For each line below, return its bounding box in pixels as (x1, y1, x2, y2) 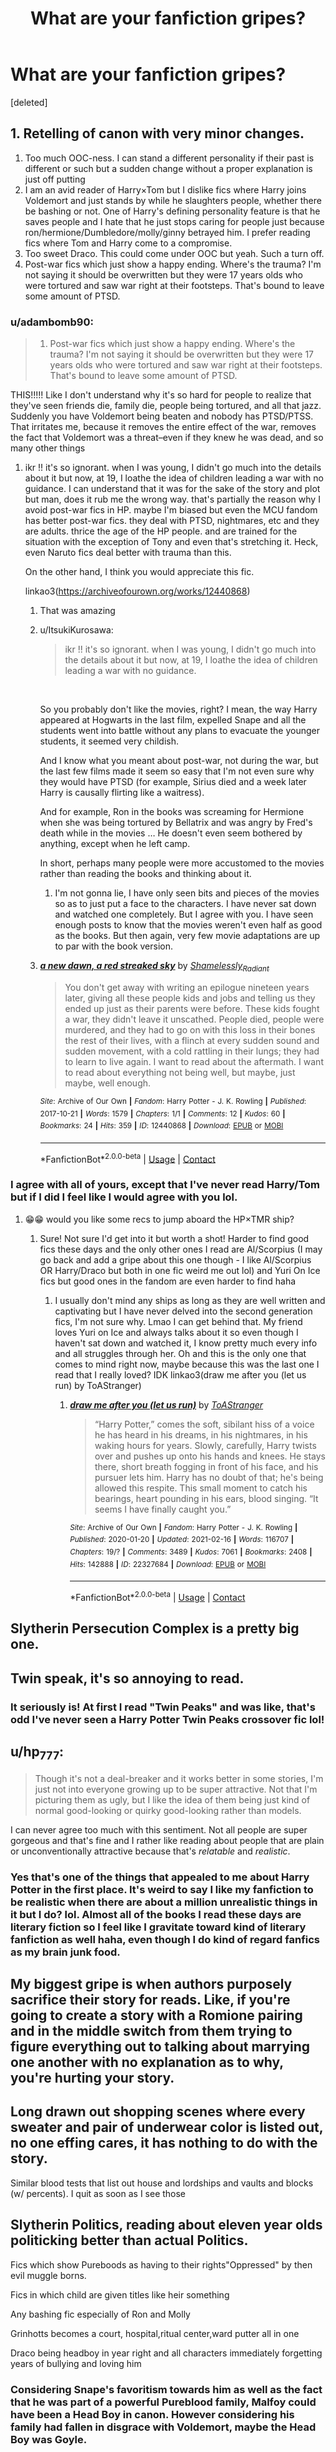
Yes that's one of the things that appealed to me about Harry (10, 1870, 310, 1884)
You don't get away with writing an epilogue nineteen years (64, 981, 310, 993)
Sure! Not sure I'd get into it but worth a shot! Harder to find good (39, 1232, 310, 1244)
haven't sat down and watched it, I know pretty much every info (54, 1337, 318, 1349)
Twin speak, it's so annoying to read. (10, 1670, 245, 1687)
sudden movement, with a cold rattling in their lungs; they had (64, 1045, 320, 1057)
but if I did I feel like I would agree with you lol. (10, 1190, 238, 1204)
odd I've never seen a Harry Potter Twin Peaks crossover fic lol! (10, 1712, 325, 1726)
